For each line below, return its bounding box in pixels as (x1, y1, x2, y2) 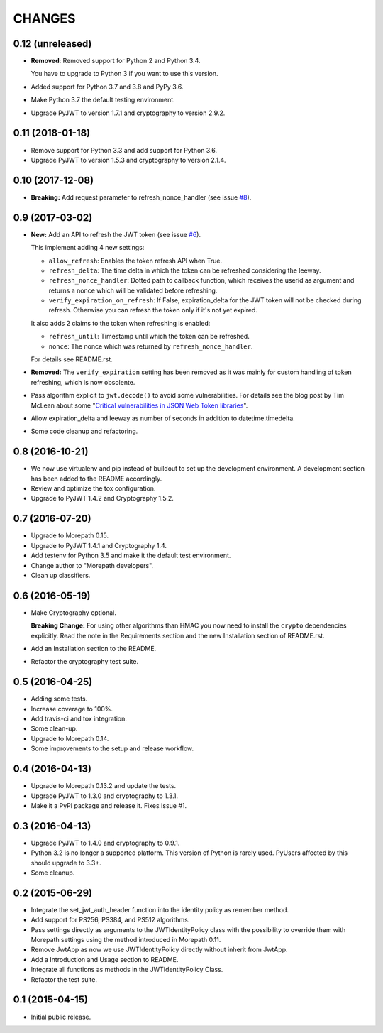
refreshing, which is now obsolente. (30, 378, 135, 386)
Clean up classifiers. (30, 571, 91, 579)
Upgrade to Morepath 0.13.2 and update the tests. (30, 782, 177, 790)
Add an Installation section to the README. (30, 645, 157, 652)
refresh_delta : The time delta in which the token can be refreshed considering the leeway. (48, 266, 321, 275)
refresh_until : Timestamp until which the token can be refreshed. (48, 332, 250, 341)
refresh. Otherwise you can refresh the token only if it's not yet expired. (48, 306, 258, 315)
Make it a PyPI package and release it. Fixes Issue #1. (30, 801, 187, 809)
